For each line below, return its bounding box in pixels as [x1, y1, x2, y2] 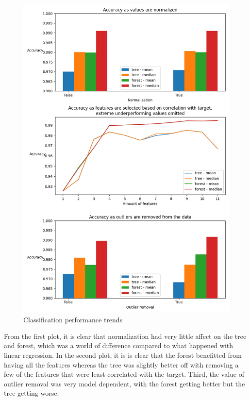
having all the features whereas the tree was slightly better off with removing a [4, 359, 239, 369]
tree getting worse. [4, 388, 59, 398]
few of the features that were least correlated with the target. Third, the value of [4, 369, 245, 379]
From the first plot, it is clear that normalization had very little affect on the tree [4, 331, 247, 341]
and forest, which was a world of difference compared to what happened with [4, 340, 233, 351]
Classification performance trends [23, 315, 123, 325]
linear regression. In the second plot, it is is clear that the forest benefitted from [4, 350, 242, 360]
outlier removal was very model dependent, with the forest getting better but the [4, 378, 245, 388]
